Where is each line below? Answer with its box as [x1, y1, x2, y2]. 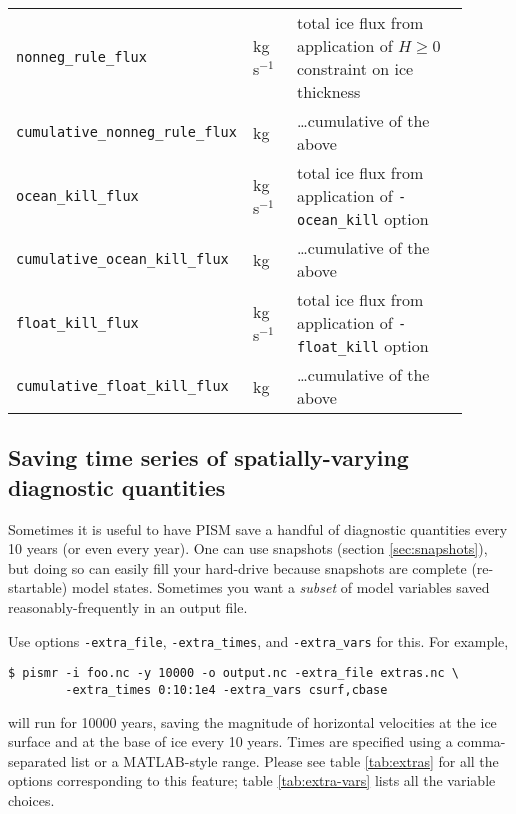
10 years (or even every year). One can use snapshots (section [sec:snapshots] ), [8, 538, 488, 559]
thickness [296, 80, 361, 103]
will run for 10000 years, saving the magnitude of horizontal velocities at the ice [8, 711, 497, 732]
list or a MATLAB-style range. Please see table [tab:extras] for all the [71, 750, 499, 771]
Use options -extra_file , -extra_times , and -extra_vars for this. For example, [8, 630, 509, 651]
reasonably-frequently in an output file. [8, 596, 248, 617]
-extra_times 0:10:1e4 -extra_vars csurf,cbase [65, 682, 388, 697]
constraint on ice [296, 57, 414, 80]
